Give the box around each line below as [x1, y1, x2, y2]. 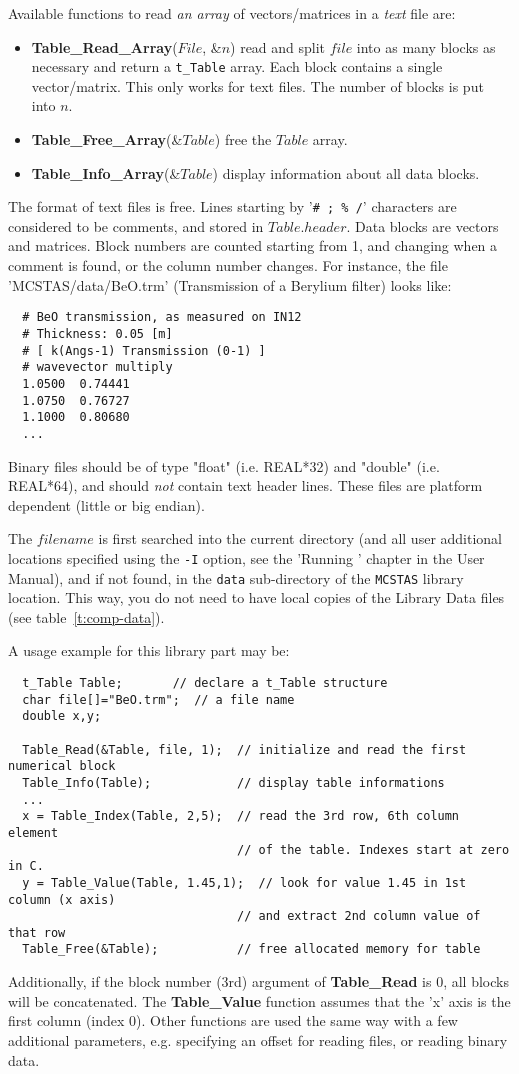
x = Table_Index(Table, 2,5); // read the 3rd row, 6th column [22, 809, 460, 824]
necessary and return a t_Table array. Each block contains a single [31, 56, 443, 77]
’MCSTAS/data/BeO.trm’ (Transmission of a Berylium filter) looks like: [8, 274, 452, 295]
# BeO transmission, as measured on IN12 [22, 310, 302, 325]
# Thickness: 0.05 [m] [22, 326, 173, 341]
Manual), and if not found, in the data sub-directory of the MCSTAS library [8, 567, 464, 588]
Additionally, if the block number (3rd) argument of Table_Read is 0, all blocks [8, 971, 509, 992]
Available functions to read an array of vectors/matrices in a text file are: [8, 3, 456, 23]
